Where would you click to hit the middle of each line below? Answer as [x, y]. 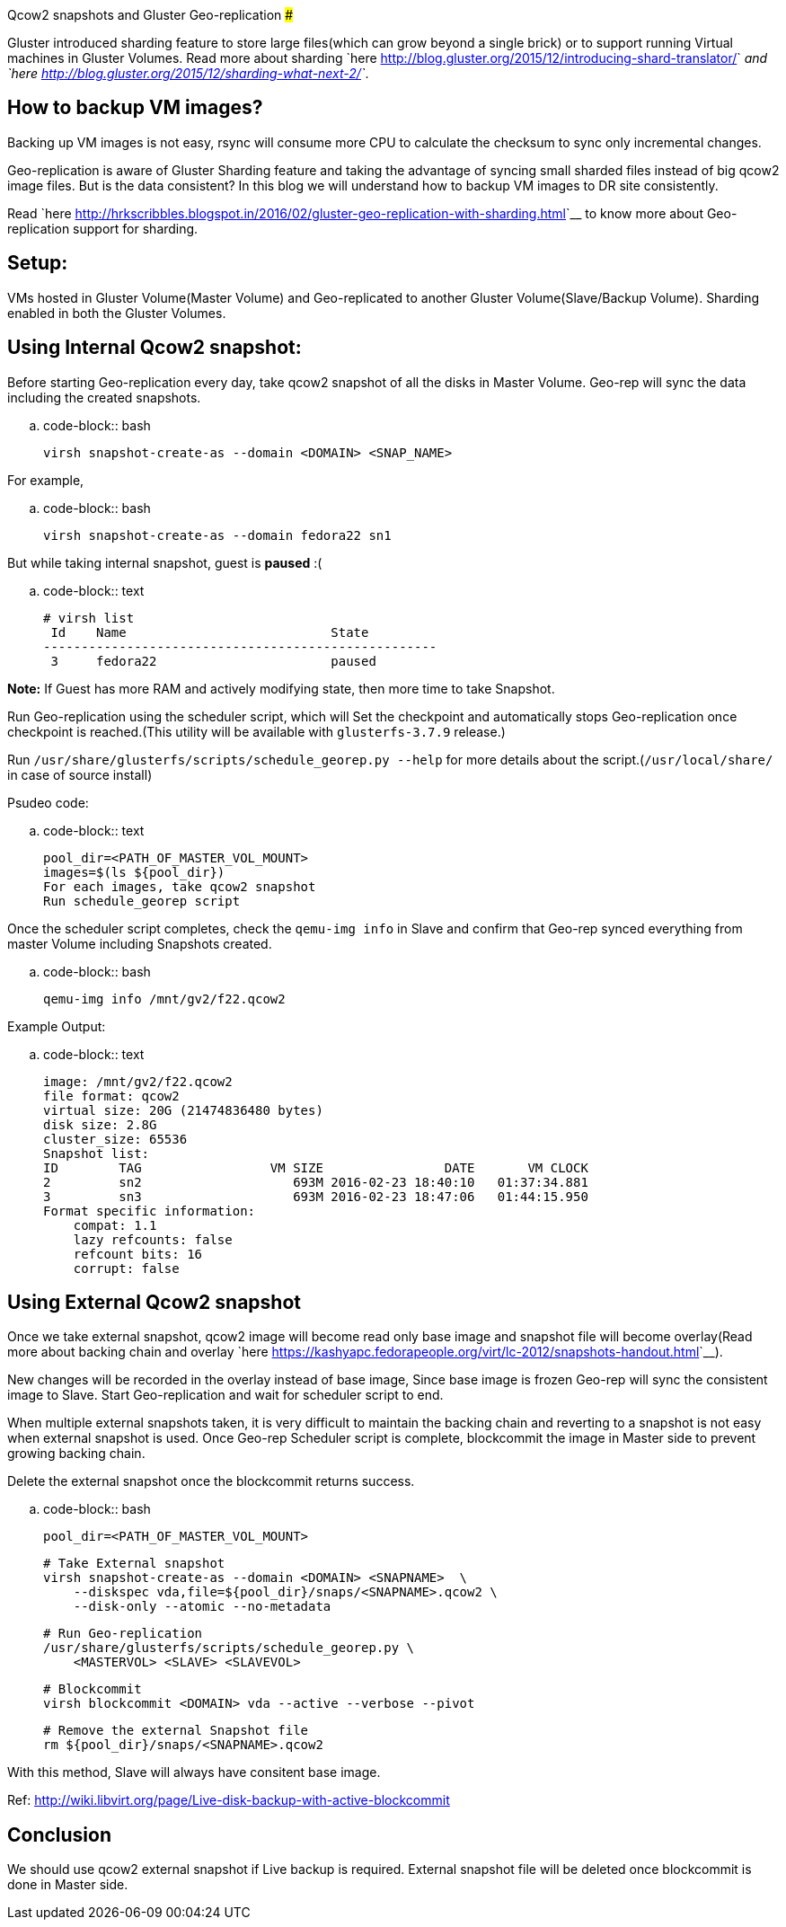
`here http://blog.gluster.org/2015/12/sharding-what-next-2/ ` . [188, 73]
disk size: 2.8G [100, 1124]
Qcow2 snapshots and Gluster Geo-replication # [150, 15]
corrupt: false [126, 1268]
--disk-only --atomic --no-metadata [202, 1607]
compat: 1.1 [115, 1225]
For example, [46, 480]
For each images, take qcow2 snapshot [180, 886]
